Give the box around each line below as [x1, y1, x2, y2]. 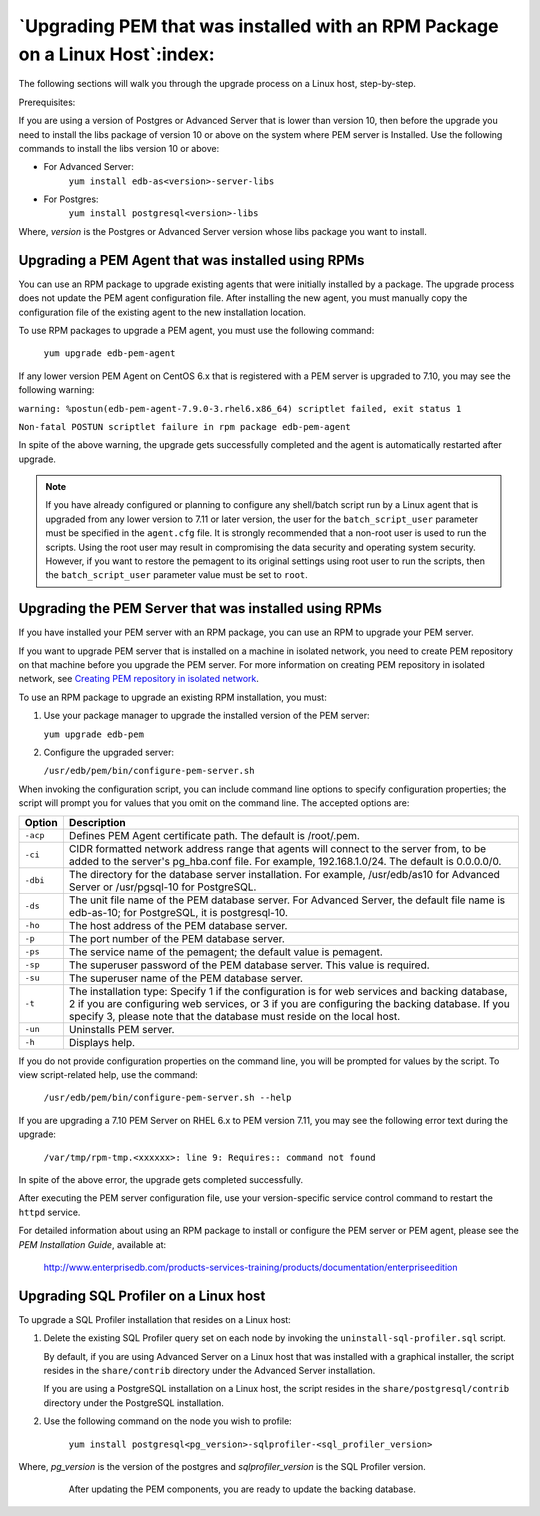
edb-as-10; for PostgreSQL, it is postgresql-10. [68, 905, 289, 919]
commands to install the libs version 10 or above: [18, 142, 220, 154]
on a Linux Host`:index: [18, 43, 215, 65]
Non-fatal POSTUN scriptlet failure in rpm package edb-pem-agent [18, 421, 352, 432]
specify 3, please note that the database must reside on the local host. [68, 1009, 401, 1023]
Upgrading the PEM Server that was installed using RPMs [18, 600, 382, 617]
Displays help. [68, 1035, 135, 1049]
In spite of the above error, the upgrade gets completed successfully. [18, 1173, 304, 1185]
